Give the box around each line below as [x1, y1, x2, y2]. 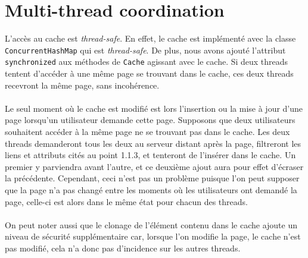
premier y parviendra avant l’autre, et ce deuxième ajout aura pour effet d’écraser [5, 160, 304, 172]
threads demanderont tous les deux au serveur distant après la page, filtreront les [5, 137, 301, 149]
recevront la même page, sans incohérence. [5, 78, 160, 91]
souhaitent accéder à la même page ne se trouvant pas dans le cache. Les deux [5, 125, 290, 137]
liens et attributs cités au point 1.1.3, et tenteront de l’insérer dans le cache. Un [5, 149, 296, 161]
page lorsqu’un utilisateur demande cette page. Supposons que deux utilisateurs [5, 114, 295, 126]
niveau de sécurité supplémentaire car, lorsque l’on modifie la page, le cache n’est [5, 230, 301, 243]
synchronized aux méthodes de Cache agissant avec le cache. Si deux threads [5, 55, 288, 68]
